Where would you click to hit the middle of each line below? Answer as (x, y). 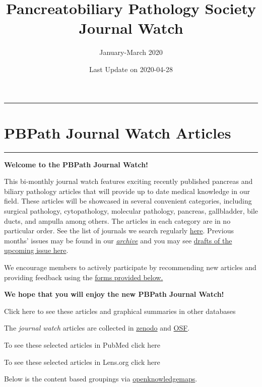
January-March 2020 (131, 52)
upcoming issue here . (36, 250)
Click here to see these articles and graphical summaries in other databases (120, 311)
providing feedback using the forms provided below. (84, 277)
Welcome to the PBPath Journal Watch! (76, 164)
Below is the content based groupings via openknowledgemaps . (101, 379)
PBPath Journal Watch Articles (118, 132)
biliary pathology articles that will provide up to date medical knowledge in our (127, 191)
